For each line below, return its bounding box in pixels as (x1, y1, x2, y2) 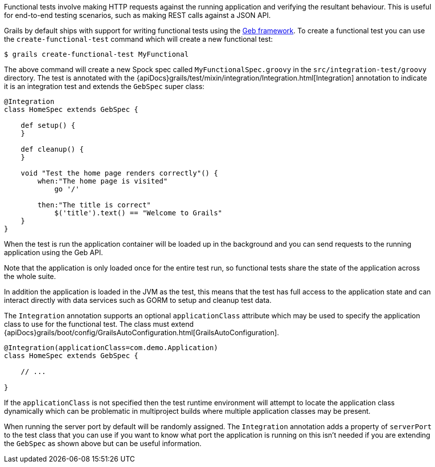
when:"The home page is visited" (37, 177, 168, 185)
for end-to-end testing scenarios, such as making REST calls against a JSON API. (4, 11, 271, 19)
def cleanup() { (20, 145, 84, 153)
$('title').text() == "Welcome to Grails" (54, 209, 222, 217)
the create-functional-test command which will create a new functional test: (4, 35, 273, 43)
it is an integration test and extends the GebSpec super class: (4, 82, 205, 91)
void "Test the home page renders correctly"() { (20, 169, 218, 177)
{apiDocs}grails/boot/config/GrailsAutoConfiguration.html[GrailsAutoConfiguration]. (4, 328, 279, 337)
